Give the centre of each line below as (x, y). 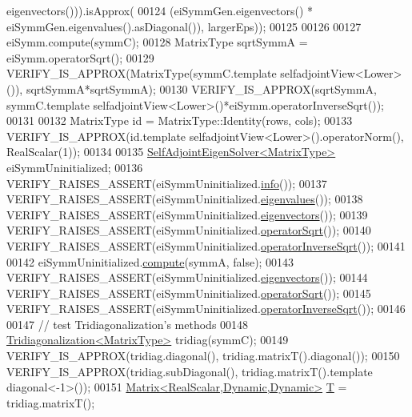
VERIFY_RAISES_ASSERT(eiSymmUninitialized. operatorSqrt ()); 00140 (189, 230)
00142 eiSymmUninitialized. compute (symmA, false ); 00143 (150, 261)
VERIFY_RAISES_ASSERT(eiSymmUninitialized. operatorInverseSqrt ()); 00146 (206, 309)
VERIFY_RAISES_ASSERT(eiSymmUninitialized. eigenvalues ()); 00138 (185, 199)
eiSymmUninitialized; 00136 (75, 167)
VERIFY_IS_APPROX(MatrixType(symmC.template (142, 73)
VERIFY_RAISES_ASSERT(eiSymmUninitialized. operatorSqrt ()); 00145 (189, 293)
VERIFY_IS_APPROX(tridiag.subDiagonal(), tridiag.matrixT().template (190, 371)
